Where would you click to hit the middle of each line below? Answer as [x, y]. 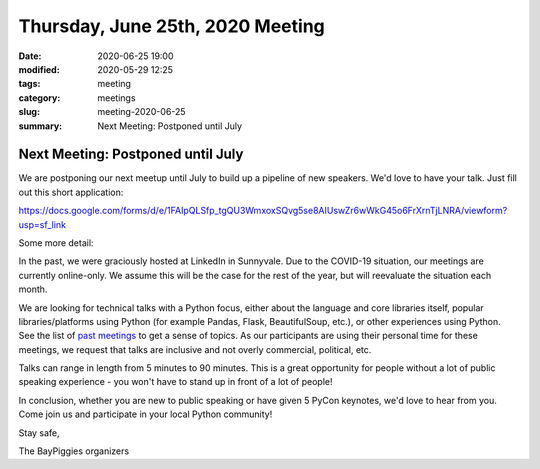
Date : [30, 56]
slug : [29, 112]
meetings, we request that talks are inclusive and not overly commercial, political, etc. [195, 349]
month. [33, 289]
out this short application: [71, 192]
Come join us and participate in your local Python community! [145, 414]
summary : [40, 126]
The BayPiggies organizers [74, 451]
